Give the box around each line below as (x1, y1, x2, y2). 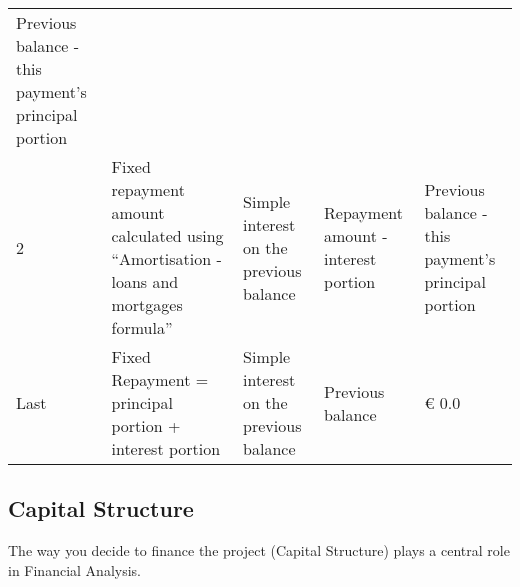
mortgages (111, 293, 183, 316)
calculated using (111, 224, 224, 247)
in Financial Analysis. (8, 559, 141, 580)
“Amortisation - (111, 247, 222, 270)
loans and (111, 270, 179, 293)
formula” (111, 316, 173, 339)
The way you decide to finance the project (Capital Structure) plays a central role (8, 540, 510, 561)
